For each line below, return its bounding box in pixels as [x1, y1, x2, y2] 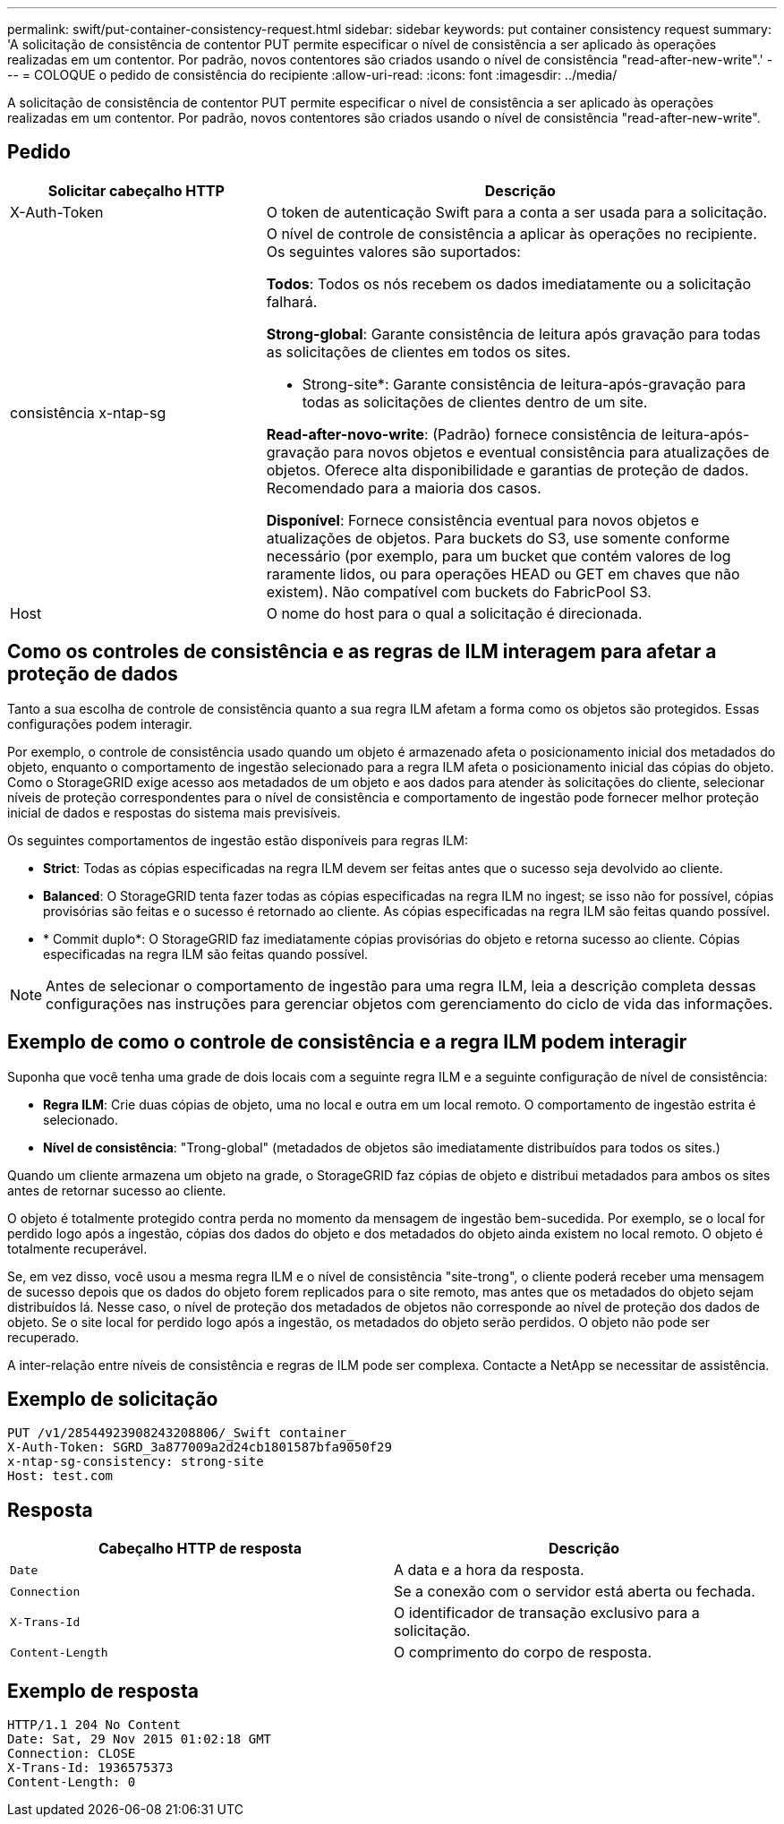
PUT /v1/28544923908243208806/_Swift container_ [7, 1426, 354, 1441]
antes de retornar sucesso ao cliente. [7, 1182, 226, 1198]
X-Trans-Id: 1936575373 [7, 1760, 174, 1776]
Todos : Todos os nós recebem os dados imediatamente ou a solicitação [266, 274, 752, 293]
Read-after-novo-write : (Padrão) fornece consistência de [266, 424, 658, 443]
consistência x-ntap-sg [10, 403, 166, 422]
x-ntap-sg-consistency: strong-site [7, 1454, 264, 1469]
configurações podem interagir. [7, 715, 192, 732]
